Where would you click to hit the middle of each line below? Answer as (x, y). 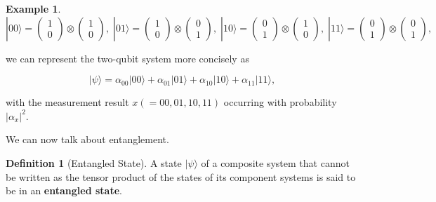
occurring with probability (280, 102)
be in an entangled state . (64, 190)
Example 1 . (33, 8)
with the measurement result (67, 102)
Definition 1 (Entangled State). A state (94, 162)
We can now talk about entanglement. (87, 139)
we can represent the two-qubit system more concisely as (127, 58)
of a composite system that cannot (275, 162)
